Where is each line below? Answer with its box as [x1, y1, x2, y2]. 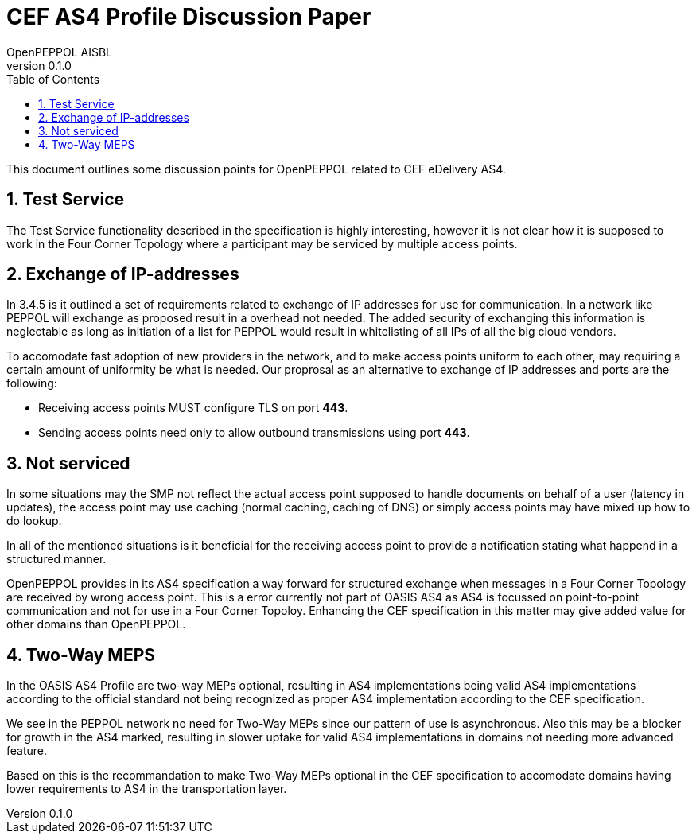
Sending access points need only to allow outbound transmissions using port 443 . [38, 426, 470, 440]
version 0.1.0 [6, 58, 72, 72]
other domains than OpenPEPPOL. [6, 617, 186, 632]
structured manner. [6, 552, 107, 566]
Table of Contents [6, 72, 100, 86]
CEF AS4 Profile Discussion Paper [6, 3, 371, 30]
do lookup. [6, 514, 62, 528]
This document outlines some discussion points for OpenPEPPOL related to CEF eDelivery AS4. [6, 161, 506, 176]
